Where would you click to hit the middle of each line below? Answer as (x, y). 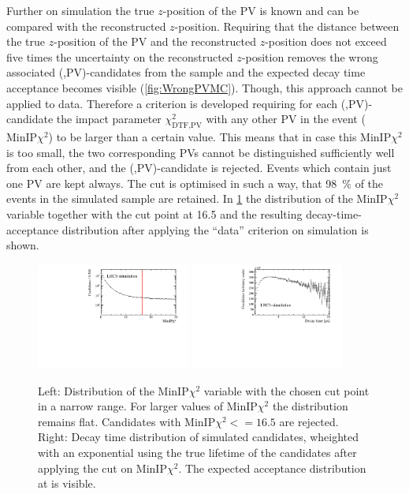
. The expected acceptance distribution (272, 468)
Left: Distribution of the (96, 390)
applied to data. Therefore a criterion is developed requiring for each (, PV (186, 103)
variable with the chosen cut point (286, 390)
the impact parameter (109, 119)
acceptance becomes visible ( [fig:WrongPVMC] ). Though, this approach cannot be (205, 87)
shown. (23, 245)
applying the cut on (86, 468)
